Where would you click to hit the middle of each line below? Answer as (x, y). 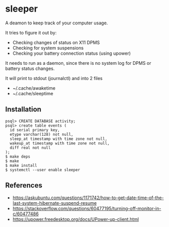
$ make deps (18, 157)
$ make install (21, 165)
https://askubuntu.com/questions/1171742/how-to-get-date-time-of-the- (88, 198)
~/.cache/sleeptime (33, 93)
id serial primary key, (35, 130)
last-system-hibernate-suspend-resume (55, 203)
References (24, 185)
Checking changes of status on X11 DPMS (56, 42)
